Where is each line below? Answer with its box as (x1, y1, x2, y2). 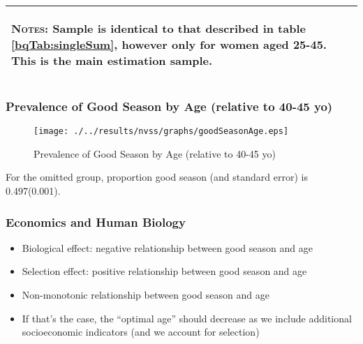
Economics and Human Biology (6, 213, 186, 230)
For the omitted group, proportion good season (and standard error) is (6, 170, 308, 184)
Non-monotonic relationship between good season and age (22, 287, 269, 302)
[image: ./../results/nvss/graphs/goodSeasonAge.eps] (34, 126, 289, 137)
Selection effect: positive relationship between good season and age (22, 264, 307, 278)
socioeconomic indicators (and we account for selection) (22, 324, 260, 339)
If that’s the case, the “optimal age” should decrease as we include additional (22, 311, 352, 325)
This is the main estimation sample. (11, 52, 213, 68)
